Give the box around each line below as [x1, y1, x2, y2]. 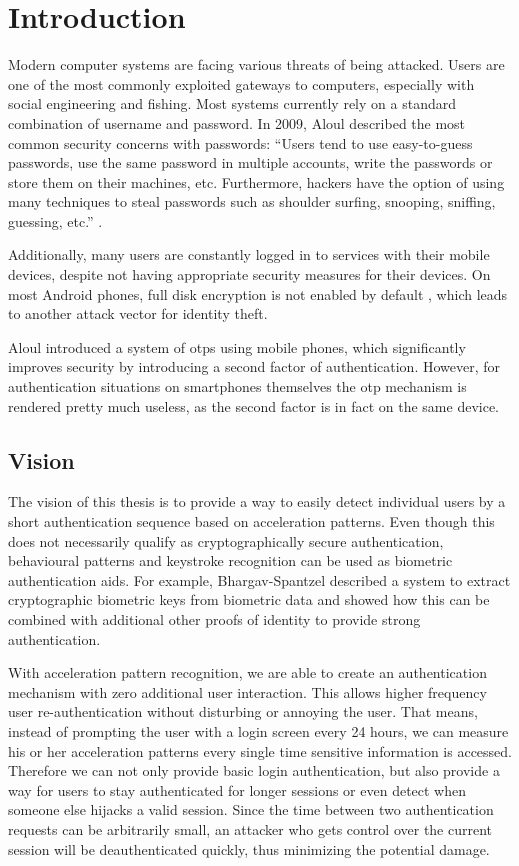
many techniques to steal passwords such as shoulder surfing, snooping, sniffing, [8, 191, 496, 212]
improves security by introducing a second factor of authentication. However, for [8, 356, 501, 377]
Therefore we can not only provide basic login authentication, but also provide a [8, 760, 500, 781]
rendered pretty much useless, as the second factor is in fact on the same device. [8, 395, 500, 416]
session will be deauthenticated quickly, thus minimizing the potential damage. [8, 838, 490, 859]
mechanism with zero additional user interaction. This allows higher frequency [8, 681, 487, 702]
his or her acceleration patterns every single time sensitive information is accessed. [8, 740, 513, 761]
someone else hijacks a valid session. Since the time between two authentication [8, 799, 494, 820]
